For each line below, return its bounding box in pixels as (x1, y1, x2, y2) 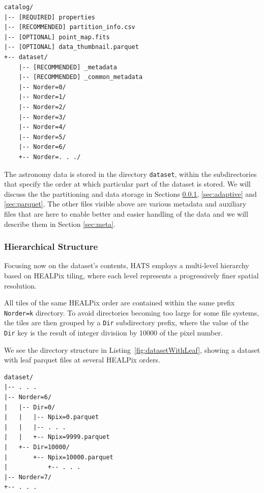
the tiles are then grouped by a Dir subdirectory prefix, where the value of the (4, 317, 249, 328)
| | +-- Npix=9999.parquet (4, 433, 110, 441)
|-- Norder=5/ (18, 133, 66, 141)
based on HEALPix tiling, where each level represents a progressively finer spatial (4, 270, 259, 280)
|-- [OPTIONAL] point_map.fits (4, 33, 110, 41)
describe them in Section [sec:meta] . (4, 218, 116, 229)
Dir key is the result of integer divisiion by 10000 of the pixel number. (4, 327, 223, 338)
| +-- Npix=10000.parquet (4, 453, 113, 461)
